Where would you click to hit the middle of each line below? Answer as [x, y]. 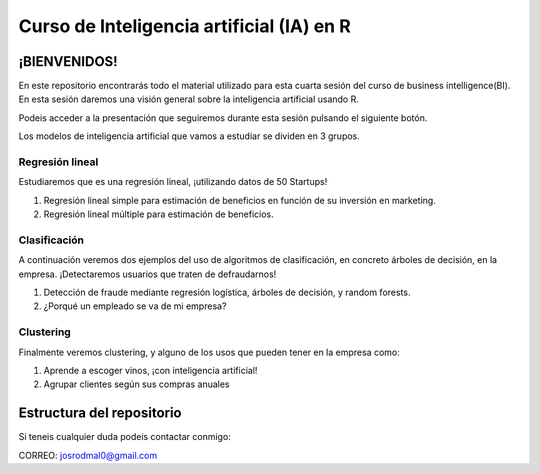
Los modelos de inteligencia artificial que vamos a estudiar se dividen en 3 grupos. [189, 136]
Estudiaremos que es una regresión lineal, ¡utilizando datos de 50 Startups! [173, 182]
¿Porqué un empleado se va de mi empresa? [135, 306]
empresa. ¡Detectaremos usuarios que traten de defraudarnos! [147, 274]
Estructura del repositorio [100, 413]
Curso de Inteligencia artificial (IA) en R [185, 26]
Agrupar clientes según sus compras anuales [136, 384]
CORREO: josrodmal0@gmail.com [88, 455]
